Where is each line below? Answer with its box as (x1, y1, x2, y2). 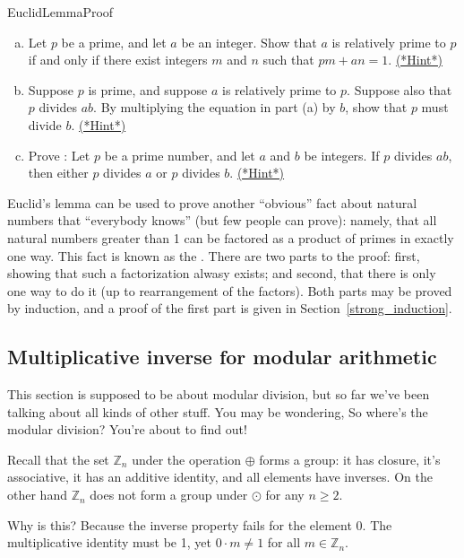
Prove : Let (28, 145, 90, 164)
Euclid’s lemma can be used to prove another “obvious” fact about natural (7, 193, 417, 212)
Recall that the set (7, 449, 109, 468)
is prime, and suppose (88, 80, 208, 99)
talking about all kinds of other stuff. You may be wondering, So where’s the (7, 402, 428, 421)
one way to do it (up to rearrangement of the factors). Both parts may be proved (7, 281, 452, 300)
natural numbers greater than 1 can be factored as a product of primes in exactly (7, 228, 454, 247)
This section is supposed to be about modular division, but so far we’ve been (7, 385, 430, 404)
